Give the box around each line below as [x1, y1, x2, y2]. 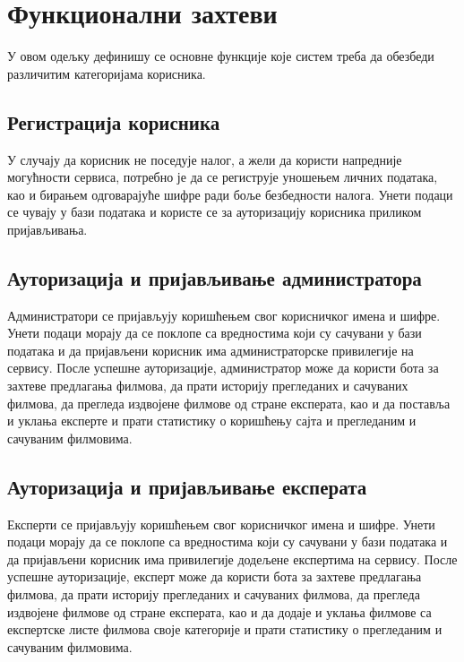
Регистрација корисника [7, 107, 220, 135]
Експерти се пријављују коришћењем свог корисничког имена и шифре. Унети [7, 514, 435, 533]
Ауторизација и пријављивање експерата [7, 472, 367, 500]
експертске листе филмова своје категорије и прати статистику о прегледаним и [7, 620, 443, 639]
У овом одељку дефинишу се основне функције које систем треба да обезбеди [7, 47, 434, 65]
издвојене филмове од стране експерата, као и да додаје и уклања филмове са [7, 602, 432, 621]
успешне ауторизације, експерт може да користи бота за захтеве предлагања [7, 567, 422, 586]
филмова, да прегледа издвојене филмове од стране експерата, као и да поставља [7, 393, 451, 412]
